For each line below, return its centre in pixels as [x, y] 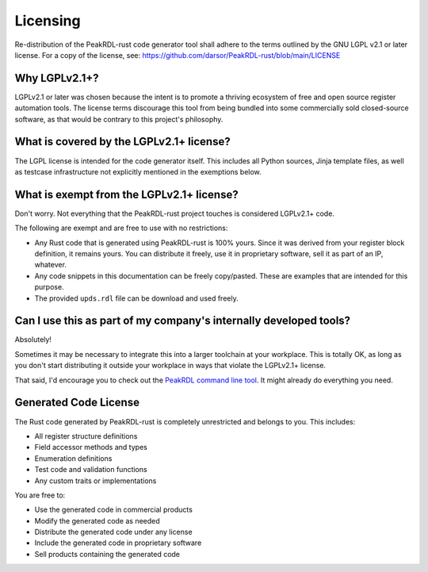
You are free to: [40, 495]
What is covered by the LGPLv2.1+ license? [122, 142]
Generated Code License [77, 403]
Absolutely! [33, 340]
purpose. [49, 287]
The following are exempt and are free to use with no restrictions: [121, 228]
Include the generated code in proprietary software [118, 543]
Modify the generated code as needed [97, 520]
